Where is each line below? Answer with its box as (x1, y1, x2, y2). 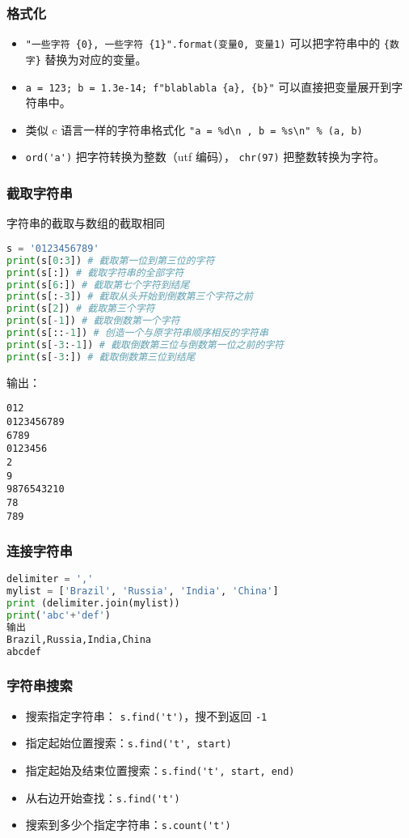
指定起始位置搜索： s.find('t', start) (25, 734, 232, 751)
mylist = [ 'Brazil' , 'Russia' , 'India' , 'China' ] (6, 585, 279, 598)
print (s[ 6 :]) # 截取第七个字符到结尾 (6, 279, 190, 291)
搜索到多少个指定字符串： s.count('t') (25, 816, 231, 833)
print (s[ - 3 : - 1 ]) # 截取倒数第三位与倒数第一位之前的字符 (6, 338, 284, 351)
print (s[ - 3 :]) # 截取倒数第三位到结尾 (6, 351, 196, 363)
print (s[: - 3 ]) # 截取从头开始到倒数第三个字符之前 (6, 291, 253, 303)
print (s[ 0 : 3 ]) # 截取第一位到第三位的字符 (6, 254, 215, 266)
